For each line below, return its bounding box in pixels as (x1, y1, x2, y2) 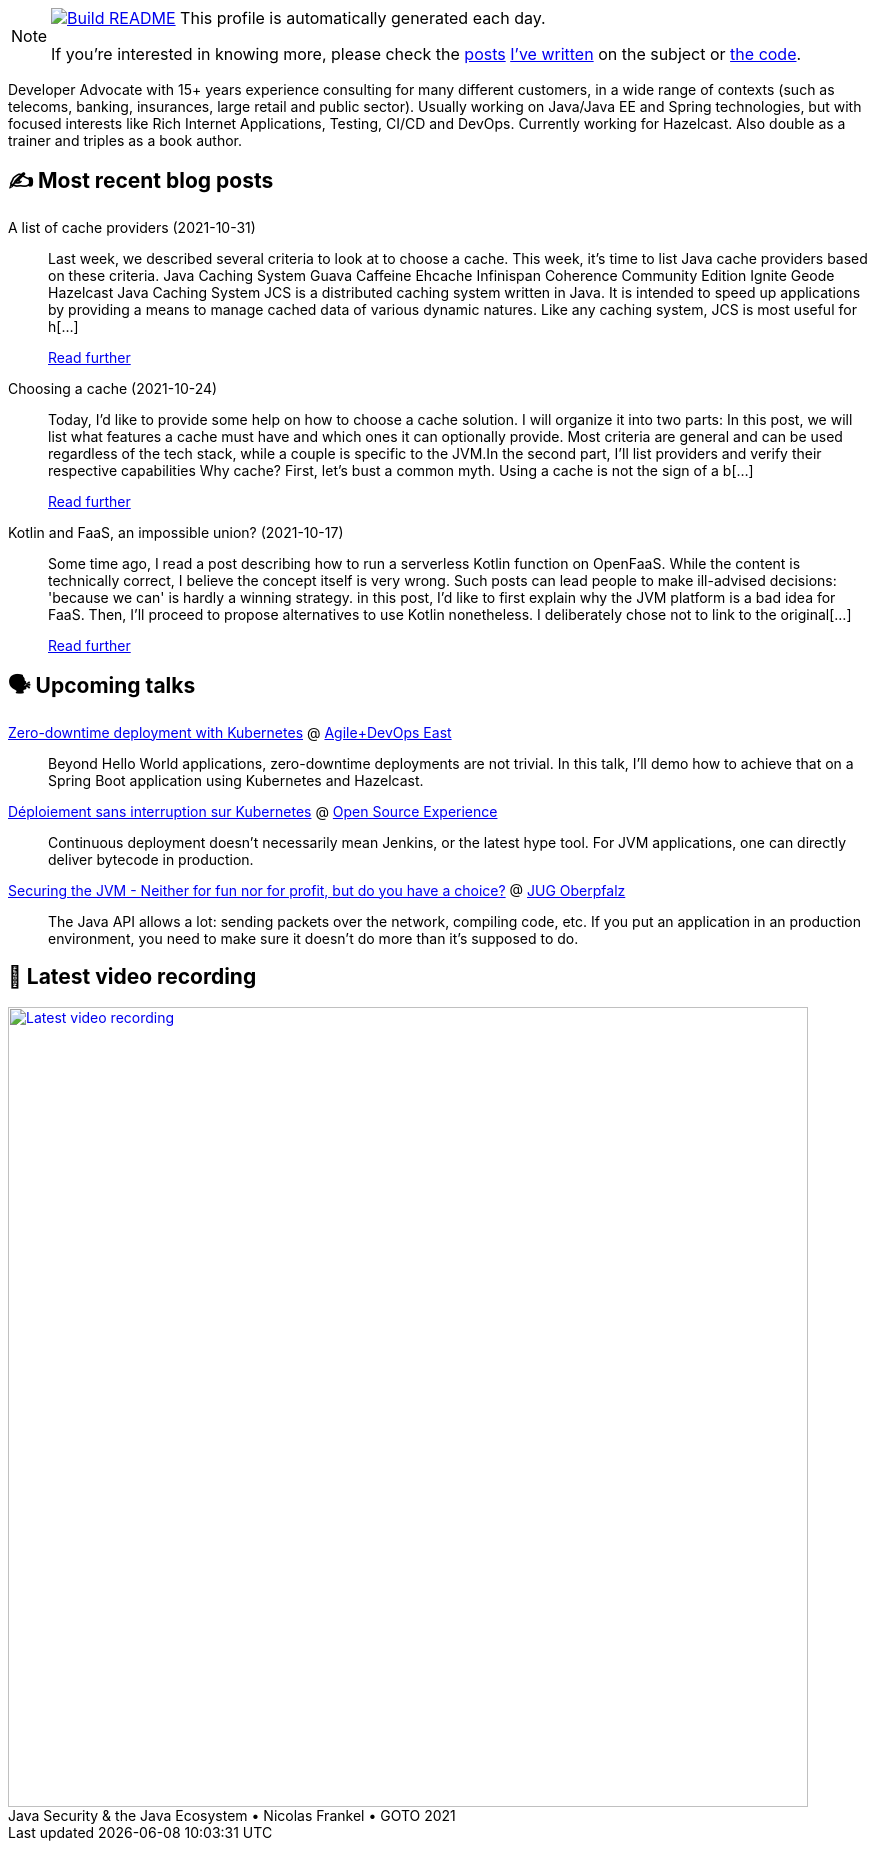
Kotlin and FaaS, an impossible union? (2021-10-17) (8, 523, 344, 541)
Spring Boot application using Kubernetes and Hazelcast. (48, 771, 424, 789)
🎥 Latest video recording (8, 964, 257, 990)
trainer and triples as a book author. (8, 132, 243, 149)
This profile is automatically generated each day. (180, 8, 546, 28)
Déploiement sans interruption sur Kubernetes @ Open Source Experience (8, 802, 498, 820)
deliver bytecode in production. (48, 850, 254, 868)
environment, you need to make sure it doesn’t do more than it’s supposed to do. (48, 929, 579, 947)
